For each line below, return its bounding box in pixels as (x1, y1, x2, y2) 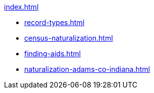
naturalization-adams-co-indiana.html (24, 65, 150, 73)
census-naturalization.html (24, 34, 113, 42)
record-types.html (24, 18, 85, 27)
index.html (4, 3, 39, 11)
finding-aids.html (24, 49, 81, 58)
